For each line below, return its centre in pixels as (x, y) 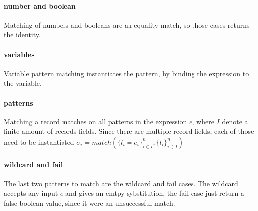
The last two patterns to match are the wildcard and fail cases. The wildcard (121, 183)
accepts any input (31, 193)
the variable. (23, 83)
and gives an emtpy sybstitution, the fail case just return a (155, 193)
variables (19, 54)
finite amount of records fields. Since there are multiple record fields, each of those (129, 131)
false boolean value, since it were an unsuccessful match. (90, 202)
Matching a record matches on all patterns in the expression (96, 121)
